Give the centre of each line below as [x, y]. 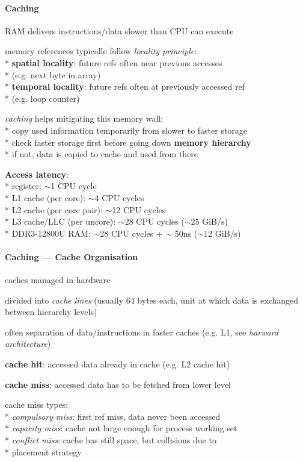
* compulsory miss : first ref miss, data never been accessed [113, 416]
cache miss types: [37, 404]
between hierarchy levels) [51, 312]
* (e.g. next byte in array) [53, 74]
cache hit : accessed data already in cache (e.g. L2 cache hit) [118, 364]
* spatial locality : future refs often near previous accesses [114, 62]
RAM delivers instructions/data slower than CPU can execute [119, 30]
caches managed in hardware [58, 280]
